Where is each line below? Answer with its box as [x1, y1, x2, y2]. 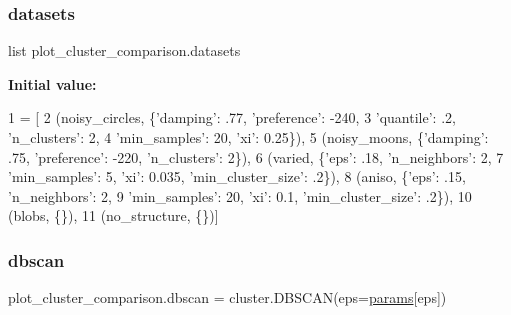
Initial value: [8, 73, 97, 94]
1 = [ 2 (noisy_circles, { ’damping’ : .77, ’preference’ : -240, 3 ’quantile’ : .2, [8, 107, 456, 128]
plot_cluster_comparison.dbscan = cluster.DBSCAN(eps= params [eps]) [8, 287, 447, 308]
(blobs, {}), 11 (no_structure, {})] [8, 205, 219, 226]
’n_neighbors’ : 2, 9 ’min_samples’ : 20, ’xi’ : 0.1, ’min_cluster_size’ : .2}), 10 [8, 185, 472, 206]
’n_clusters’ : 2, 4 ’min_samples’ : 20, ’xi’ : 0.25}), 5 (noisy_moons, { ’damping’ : [8, 127, 489, 147]
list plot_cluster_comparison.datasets [8, 40, 241, 61]
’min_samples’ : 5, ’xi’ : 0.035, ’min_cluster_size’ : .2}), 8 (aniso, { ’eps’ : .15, [8, 166, 466, 187]
